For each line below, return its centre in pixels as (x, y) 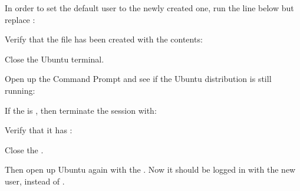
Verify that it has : (39, 130)
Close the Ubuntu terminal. (55, 59)
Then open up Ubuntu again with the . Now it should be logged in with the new (150, 169)
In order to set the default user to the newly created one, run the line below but (149, 8)
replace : (20, 19)
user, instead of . (35, 181)
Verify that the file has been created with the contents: (104, 39)
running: (20, 90)
